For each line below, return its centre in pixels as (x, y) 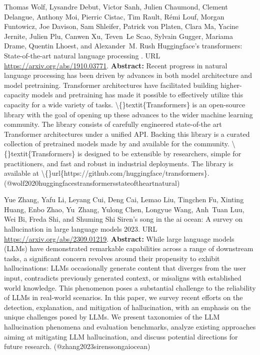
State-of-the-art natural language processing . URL (82, 55)
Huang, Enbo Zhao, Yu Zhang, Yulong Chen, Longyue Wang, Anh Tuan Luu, (124, 209)
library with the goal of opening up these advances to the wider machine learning (128, 114)
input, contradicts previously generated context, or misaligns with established (123, 278)
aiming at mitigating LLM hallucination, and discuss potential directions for (121, 336)
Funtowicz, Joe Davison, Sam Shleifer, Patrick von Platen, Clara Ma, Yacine (121, 26)
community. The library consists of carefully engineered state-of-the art (113, 124)
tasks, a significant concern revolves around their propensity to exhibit (112, 258)
